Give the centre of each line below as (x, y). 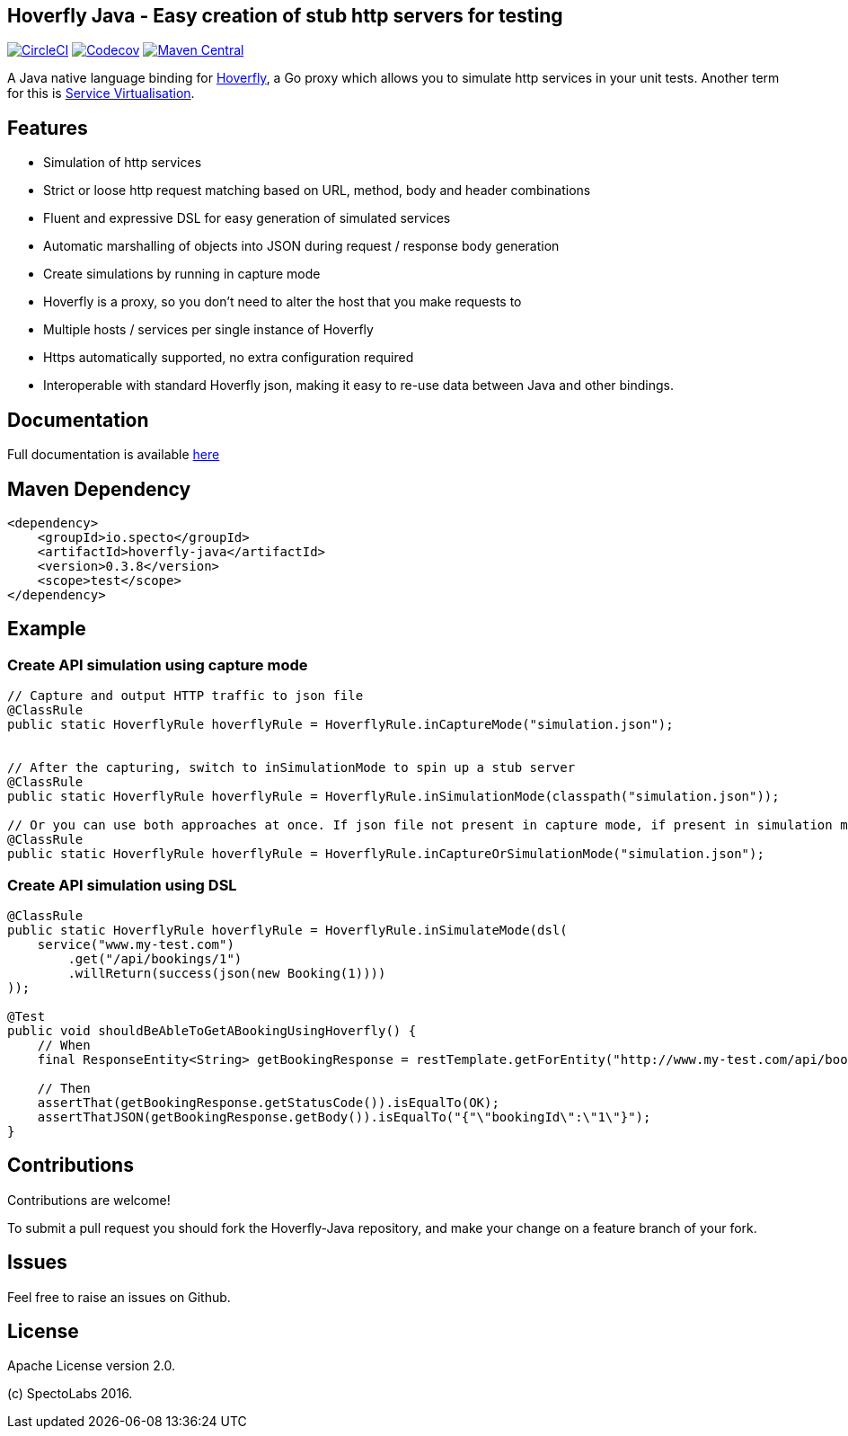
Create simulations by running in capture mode (182, 274)
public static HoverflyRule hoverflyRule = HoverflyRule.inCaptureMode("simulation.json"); (340, 725)
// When (64, 1045)
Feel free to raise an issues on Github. (119, 1297)
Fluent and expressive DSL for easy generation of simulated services (247, 218)
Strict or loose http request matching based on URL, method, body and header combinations (317, 191)
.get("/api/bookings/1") (155, 958)
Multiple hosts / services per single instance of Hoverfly (208, 330)
